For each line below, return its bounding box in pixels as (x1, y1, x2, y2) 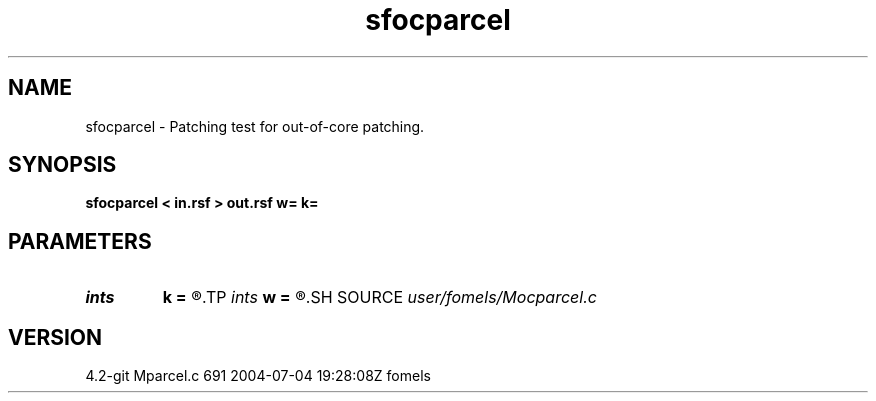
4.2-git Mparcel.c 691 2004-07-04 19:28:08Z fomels (85, 367, 431, 385)
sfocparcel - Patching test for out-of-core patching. (85, 117, 425, 135)
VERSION (8, 324, 103, 350)
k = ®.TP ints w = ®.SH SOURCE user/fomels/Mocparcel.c (162, 287, 597, 308)
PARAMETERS (8, 228, 152, 254)
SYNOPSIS (8, 152, 117, 178)
